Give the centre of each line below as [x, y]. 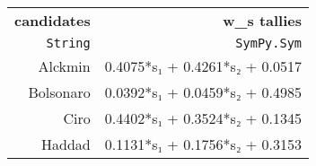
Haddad [66, 144]
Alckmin [64, 66]
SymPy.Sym [269, 43]
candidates [53, 20]
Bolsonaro [59, 92]
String [68, 43]
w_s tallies [263, 20]
